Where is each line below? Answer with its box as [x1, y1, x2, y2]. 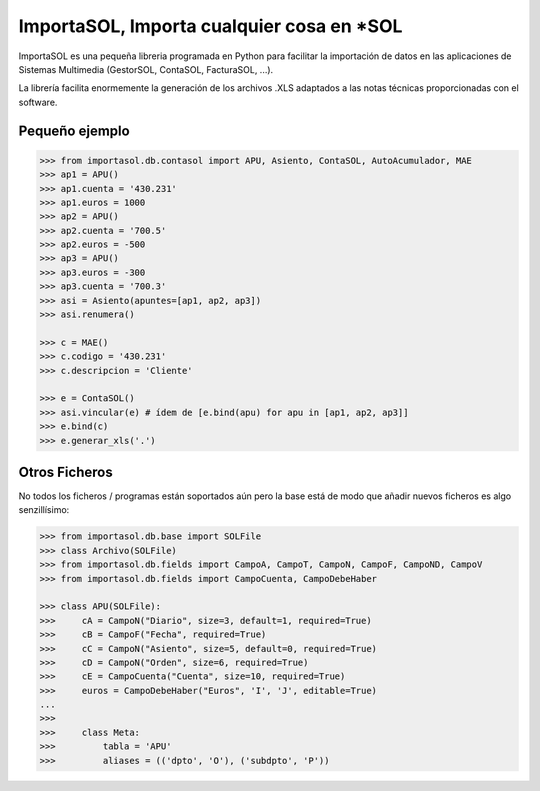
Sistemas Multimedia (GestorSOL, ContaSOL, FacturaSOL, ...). [18, 63, 274, 75]
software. [18, 96, 58, 108]
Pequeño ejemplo [18, 122, 130, 139]
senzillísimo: [18, 504, 70, 516]
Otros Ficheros [18, 463, 114, 480]
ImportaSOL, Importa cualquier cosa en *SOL [18, 15, 403, 37]
